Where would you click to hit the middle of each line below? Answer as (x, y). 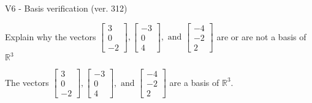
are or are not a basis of (261, 36)
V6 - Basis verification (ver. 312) (66, 8)
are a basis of (194, 82)
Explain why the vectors (51, 36)
